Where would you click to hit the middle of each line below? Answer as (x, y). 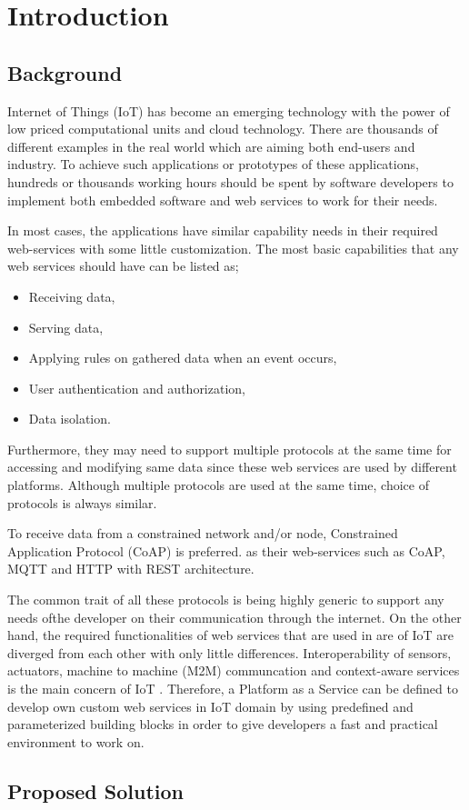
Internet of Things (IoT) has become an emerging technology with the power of (229, 110)
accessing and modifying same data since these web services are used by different (232, 467)
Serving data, (66, 327)
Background (65, 72)
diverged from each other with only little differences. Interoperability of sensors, (230, 652)
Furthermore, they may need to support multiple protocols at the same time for (230, 449)
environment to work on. (76, 741)
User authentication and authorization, (137, 388)
